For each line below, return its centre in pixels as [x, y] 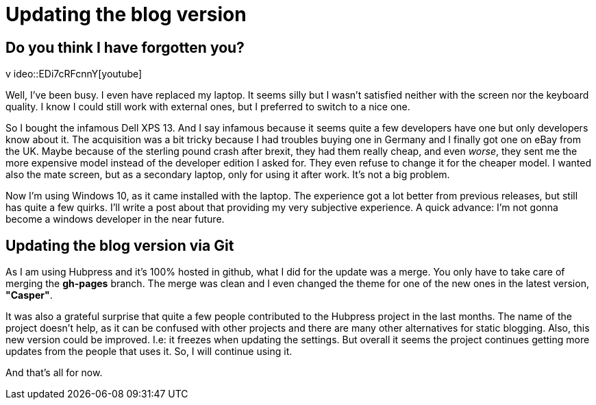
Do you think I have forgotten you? [125, 47]
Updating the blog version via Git [120, 245]
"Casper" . [29, 295]
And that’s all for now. [54, 373]
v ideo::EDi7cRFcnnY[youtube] [74, 74]
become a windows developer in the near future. [115, 219]
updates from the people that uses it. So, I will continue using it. [149, 352]
